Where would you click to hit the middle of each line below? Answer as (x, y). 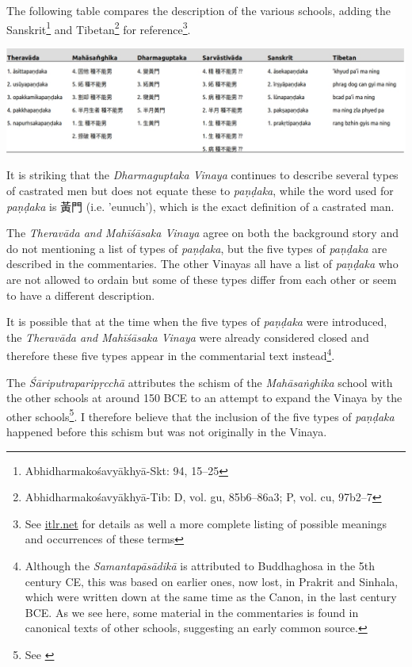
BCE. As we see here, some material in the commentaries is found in (192, 612)
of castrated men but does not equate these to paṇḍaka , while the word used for (200, 190)
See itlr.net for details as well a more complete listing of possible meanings (206, 523)
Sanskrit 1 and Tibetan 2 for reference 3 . (99, 28)
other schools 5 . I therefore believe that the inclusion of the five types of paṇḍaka (200, 415)
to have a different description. (81, 295)
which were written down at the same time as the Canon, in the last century (211, 597)
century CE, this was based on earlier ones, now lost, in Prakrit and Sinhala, (212, 581)
